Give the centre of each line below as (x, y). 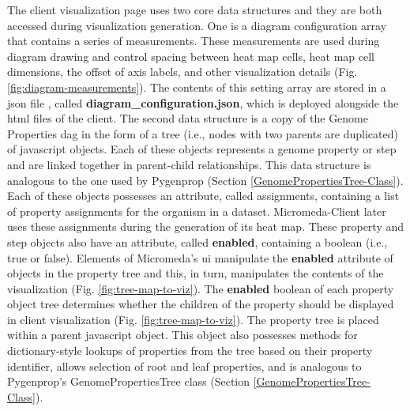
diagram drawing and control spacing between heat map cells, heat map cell (191, 56)
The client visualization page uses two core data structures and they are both (195, 9)
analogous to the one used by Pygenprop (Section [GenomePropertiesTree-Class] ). (205, 180)
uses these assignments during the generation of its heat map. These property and (206, 226)
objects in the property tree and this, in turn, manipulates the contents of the (196, 273)
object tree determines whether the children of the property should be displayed (201, 304)
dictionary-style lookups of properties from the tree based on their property (190, 351)
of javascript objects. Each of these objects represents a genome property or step (202, 149)
